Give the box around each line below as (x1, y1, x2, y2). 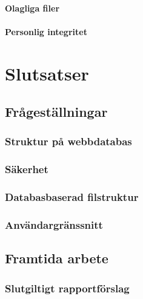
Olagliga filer (5, 1, 60, 14)
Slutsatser (5, 61, 89, 85)
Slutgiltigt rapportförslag (5, 280, 130, 295)
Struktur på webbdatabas (5, 134, 132, 149)
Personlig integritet (5, 25, 87, 38)
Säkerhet (5, 162, 48, 177)
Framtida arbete (5, 249, 108, 268)
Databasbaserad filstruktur (5, 189, 139, 205)
